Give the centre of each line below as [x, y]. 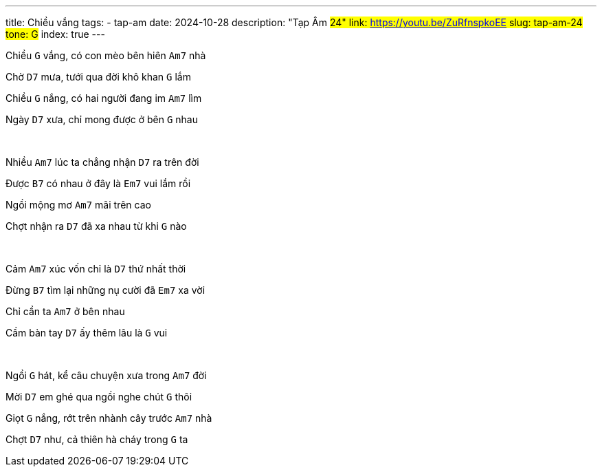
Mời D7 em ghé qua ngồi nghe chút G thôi [99, 397]
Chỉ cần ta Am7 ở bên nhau [65, 311]
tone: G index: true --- [55, 34]
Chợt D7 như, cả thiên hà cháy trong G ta [97, 439]
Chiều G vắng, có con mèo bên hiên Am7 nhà [106, 55]
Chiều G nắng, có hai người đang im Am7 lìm [104, 98]
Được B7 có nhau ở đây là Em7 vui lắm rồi [98, 183]
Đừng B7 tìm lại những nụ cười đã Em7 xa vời [105, 290]
